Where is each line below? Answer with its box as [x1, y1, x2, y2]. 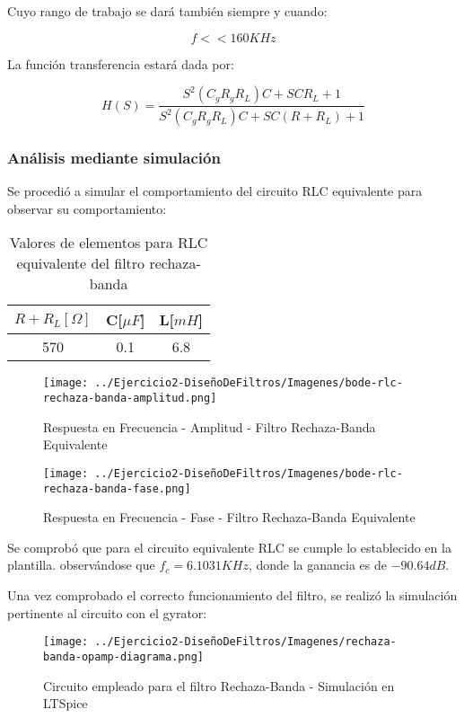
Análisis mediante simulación [7, 146, 221, 168]
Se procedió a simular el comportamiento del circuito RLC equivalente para [7, 182, 423, 200]
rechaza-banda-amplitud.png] [43, 392, 217, 405]
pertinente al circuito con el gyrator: [7, 603, 207, 622]
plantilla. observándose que [7, 555, 155, 574]
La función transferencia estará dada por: [7, 54, 234, 73]
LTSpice [43, 694, 88, 713]
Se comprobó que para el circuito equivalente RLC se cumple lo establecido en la [7, 537, 451, 556]
